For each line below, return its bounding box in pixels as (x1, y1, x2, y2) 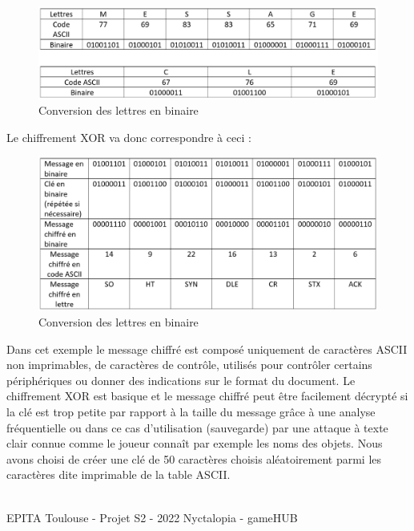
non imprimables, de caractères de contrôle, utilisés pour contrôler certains (6, 356, 372, 373)
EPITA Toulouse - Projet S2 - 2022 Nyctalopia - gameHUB (6, 509, 298, 525)
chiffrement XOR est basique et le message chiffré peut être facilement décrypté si (6, 387, 408, 404)
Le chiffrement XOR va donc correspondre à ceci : (6, 128, 251, 145)
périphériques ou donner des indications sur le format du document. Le (6, 371, 356, 388)
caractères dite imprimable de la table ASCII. (6, 466, 231, 483)
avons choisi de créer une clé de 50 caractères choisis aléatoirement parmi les (6, 450, 382, 467)
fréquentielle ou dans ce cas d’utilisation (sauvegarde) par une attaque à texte (6, 419, 388, 436)
